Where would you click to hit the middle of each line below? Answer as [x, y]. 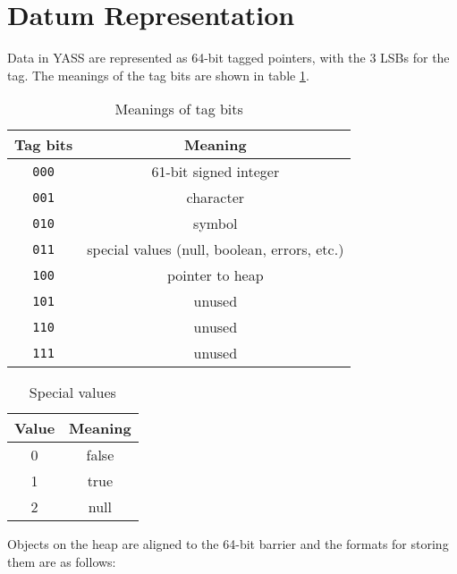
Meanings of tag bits [179, 109]
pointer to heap [216, 275]
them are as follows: [62, 561]
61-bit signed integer [216, 172]
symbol [216, 224]
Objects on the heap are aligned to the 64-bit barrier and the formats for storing [228, 544]
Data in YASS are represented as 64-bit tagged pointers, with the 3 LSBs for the [228, 58]
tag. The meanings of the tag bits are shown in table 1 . [158, 75]
